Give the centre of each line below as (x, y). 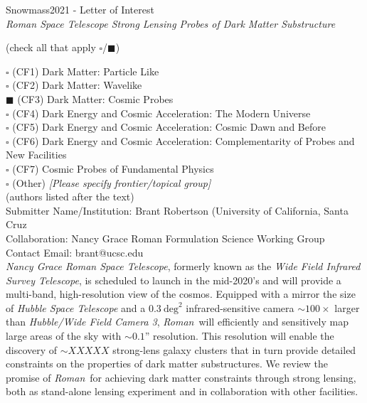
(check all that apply (51, 47)
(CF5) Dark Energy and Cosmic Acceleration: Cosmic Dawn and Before (169, 127)
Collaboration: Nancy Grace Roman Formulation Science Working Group (165, 238)
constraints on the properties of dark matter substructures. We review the (167, 364)
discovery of (32, 349)
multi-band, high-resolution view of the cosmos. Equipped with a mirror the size (181, 294)
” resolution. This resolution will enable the (239, 336)
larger (347, 307)
